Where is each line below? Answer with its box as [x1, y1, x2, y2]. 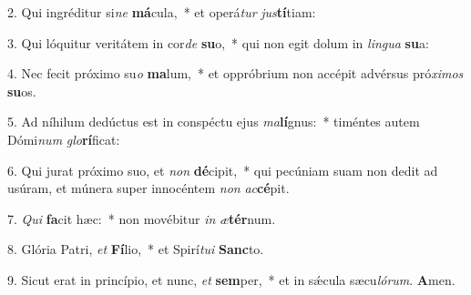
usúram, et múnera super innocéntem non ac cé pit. [7, 178, 290, 198]
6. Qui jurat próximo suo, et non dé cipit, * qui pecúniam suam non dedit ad [7, 160, 438, 179]
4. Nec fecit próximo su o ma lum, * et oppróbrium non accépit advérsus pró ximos [7, 64, 464, 83]
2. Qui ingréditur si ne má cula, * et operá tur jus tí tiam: [7, 3, 316, 21]
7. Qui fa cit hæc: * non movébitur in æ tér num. [7, 209, 276, 228]
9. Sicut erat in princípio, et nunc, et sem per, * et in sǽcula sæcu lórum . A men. [7, 270, 456, 289]
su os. [7, 81, 36, 100]
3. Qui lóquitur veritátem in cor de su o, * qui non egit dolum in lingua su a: [7, 33, 429, 52]
